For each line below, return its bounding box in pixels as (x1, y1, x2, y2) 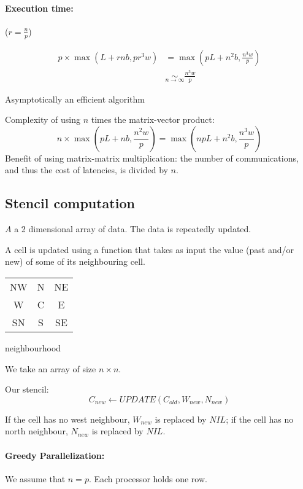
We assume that (5, 472, 66, 485)
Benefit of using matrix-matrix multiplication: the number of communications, (5, 151, 299, 164)
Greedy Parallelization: (5, 448, 105, 461)
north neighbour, (5, 424, 68, 437)
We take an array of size (5, 362, 96, 375)
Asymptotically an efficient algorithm (5, 92, 145, 105)
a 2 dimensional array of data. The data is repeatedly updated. (14, 222, 251, 235)
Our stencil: (5, 383, 49, 396)
